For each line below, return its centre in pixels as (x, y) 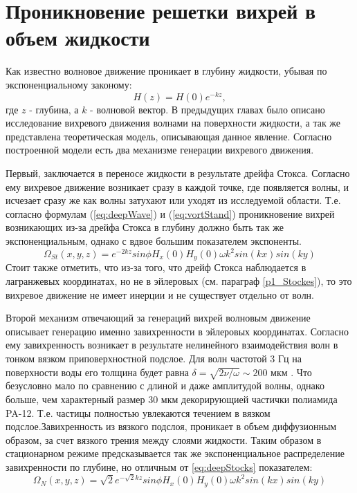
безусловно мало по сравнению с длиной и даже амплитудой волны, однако (165, 385)
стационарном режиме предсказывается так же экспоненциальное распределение (175, 453)
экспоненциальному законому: (69, 84)
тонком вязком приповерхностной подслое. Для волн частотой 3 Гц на (154, 359)
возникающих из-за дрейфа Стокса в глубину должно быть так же (145, 227)
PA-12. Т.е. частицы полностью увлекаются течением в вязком (138, 412)
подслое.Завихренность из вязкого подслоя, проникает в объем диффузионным (171, 426)
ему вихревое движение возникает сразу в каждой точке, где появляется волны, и (177, 186)
